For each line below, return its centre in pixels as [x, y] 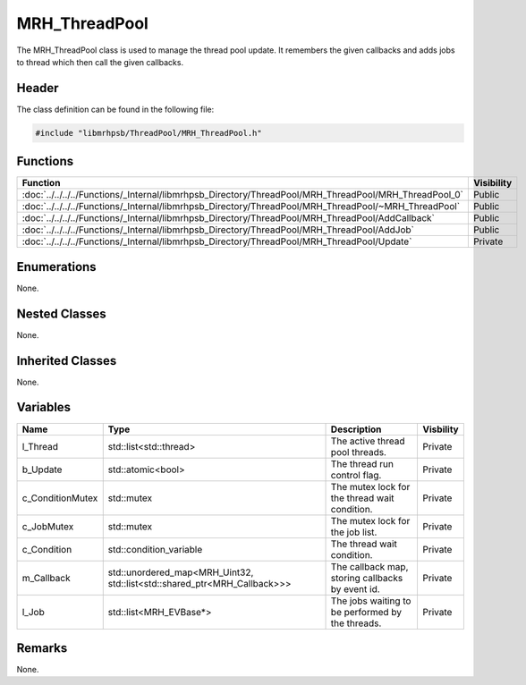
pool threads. [358, 452]
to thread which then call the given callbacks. [100, 62]
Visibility [492, 183]
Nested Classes [61, 313]
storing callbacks [367, 578]
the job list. [354, 532]
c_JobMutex [48, 526]
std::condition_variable [155, 549]
